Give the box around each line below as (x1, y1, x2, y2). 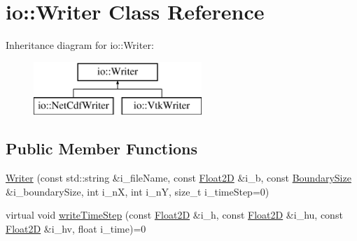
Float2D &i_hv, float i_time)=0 (6, 221, 146, 235)
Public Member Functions (6, 138, 197, 159)
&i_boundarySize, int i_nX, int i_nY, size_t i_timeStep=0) (6, 184, 269, 198)
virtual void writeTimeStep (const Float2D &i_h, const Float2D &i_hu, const (6, 207, 343, 222)
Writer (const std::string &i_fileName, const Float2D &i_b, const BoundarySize (6, 170, 351, 185)
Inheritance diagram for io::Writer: (6, 38, 154, 52)
